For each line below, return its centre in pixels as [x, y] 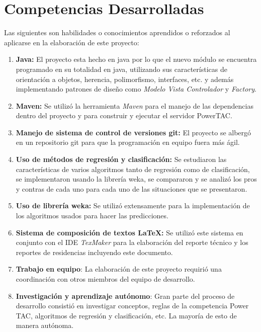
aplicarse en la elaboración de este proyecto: [72, 42]
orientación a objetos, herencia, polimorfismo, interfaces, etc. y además [125, 79]
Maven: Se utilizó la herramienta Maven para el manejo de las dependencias [135, 105]
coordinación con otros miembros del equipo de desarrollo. [105, 279]
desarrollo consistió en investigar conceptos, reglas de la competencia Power [132, 306]
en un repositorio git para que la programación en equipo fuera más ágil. [128, 142]
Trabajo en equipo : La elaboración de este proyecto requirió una [119, 269]
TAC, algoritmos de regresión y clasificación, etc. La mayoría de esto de [126, 315]
